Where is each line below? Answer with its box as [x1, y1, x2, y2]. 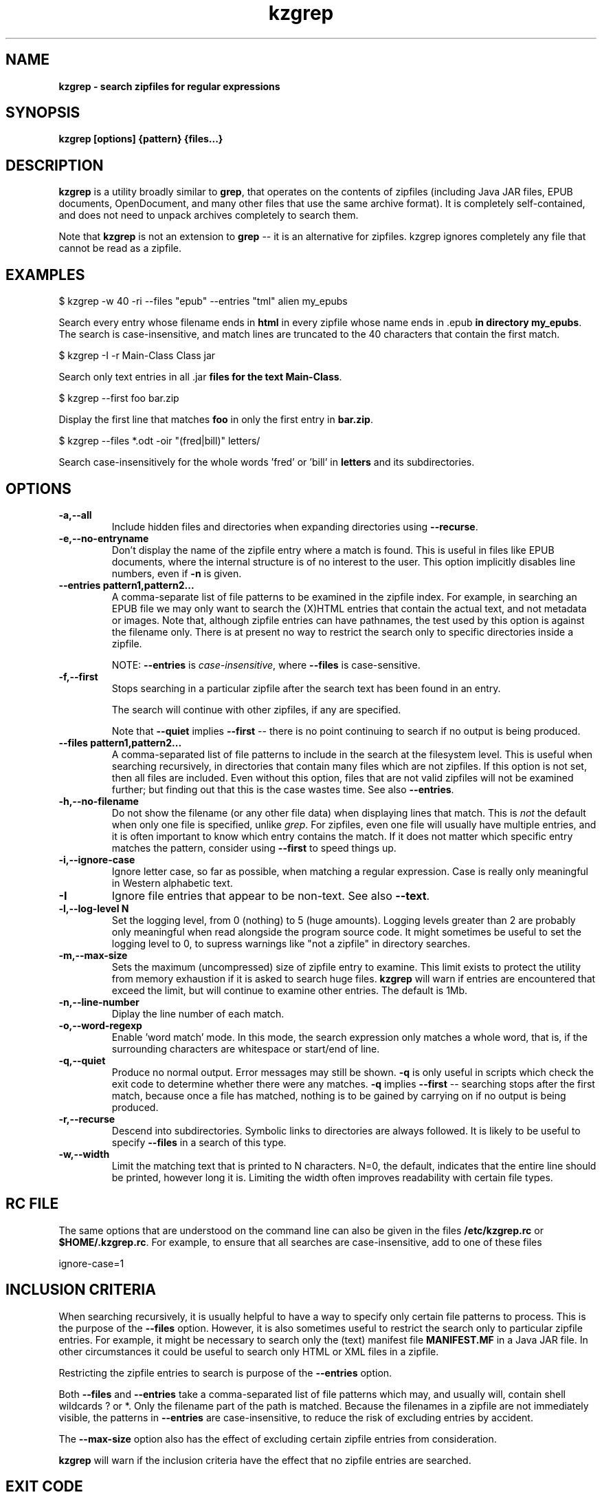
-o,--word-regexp [58, 1019, 142, 1031]
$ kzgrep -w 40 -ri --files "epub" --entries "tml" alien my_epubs [58, 295, 348, 308]
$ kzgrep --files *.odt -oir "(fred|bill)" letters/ [58, 435, 260, 447]
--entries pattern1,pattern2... [58, 579, 194, 591]
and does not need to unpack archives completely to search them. [58, 209, 359, 222]
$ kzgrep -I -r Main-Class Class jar [58, 349, 216, 362]
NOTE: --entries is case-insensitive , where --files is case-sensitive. [111, 658, 421, 671]
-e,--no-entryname [58, 532, 149, 544]
